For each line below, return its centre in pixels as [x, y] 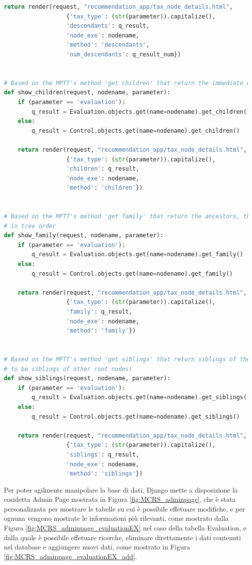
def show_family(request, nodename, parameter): [84, 236]
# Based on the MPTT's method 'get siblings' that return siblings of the [127, 359]
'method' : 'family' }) [101, 331]
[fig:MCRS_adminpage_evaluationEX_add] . [71, 556]
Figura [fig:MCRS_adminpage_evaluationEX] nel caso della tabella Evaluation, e [125, 528]
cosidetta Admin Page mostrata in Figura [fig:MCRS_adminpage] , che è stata [120, 499]
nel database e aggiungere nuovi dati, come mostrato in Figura [97, 547]
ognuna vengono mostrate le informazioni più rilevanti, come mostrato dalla [116, 518]
